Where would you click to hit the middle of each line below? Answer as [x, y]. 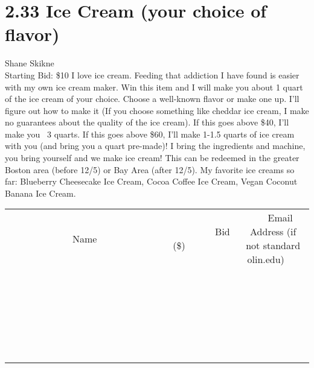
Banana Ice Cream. [40, 193]
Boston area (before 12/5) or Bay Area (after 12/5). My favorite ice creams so [150, 169]
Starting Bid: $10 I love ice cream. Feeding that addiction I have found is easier [152, 75]
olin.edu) [266, 259]
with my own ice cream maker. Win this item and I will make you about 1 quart [154, 87]
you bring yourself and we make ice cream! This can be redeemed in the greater [152, 158]
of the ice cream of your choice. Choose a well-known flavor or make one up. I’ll [152, 99]
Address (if [273, 232]
